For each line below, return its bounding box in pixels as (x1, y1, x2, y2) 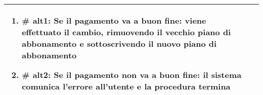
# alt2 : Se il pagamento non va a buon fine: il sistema (22, 69, 242, 80)
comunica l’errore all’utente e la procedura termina (22, 80, 231, 92)
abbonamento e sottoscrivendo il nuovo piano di (22, 38, 217, 49)
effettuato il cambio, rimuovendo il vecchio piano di (22, 26, 231, 38)
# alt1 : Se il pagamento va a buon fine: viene (22, 15, 206, 26)
